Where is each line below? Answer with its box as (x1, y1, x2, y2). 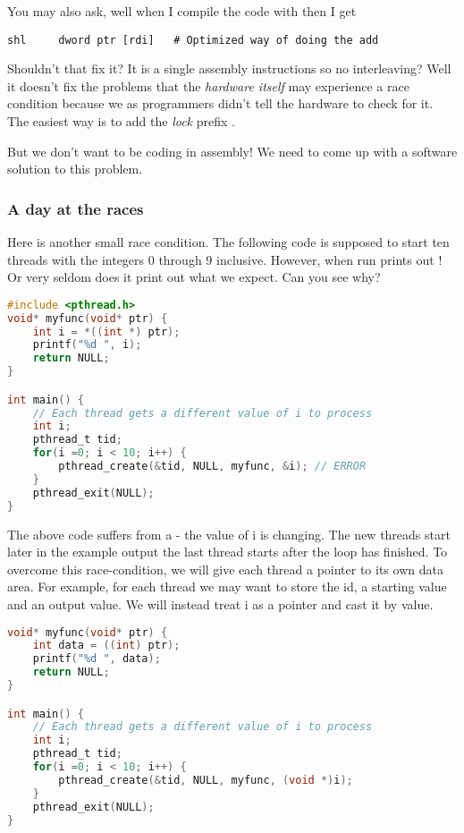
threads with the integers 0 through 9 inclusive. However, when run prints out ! (7, 250, 443, 268)
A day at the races (7, 197, 144, 219)
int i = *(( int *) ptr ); (32, 325, 181, 338)
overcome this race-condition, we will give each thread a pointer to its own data (7, 559, 443, 578)
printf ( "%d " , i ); (32, 338, 142, 352)
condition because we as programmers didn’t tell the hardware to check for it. (7, 94, 434, 113)
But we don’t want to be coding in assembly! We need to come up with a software (7, 141, 458, 160)
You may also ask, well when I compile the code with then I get (7, 2, 357, 20)
